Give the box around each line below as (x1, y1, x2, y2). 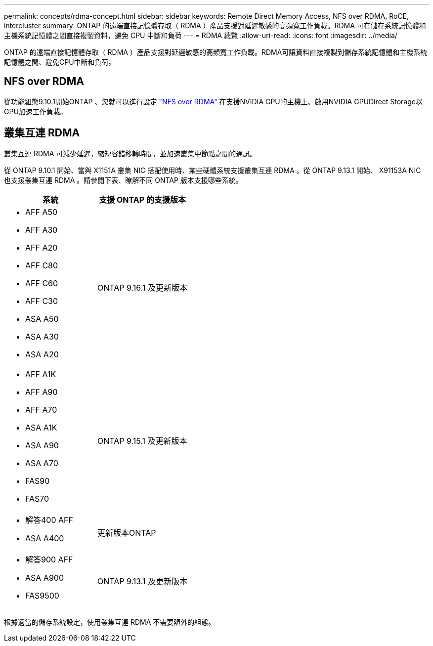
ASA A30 (25, 331, 59, 342)
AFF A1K (25, 369, 56, 379)
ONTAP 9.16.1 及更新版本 (97, 282, 187, 293)
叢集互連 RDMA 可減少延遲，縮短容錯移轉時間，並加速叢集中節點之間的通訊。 (4, 149, 257, 158)
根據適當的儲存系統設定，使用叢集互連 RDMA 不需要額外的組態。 (4, 617, 216, 626)
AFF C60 (25, 278, 58, 288)
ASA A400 (25, 533, 64, 543)
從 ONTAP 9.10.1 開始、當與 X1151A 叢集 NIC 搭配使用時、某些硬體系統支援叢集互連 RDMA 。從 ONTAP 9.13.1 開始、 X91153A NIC (4, 166, 421, 174)
